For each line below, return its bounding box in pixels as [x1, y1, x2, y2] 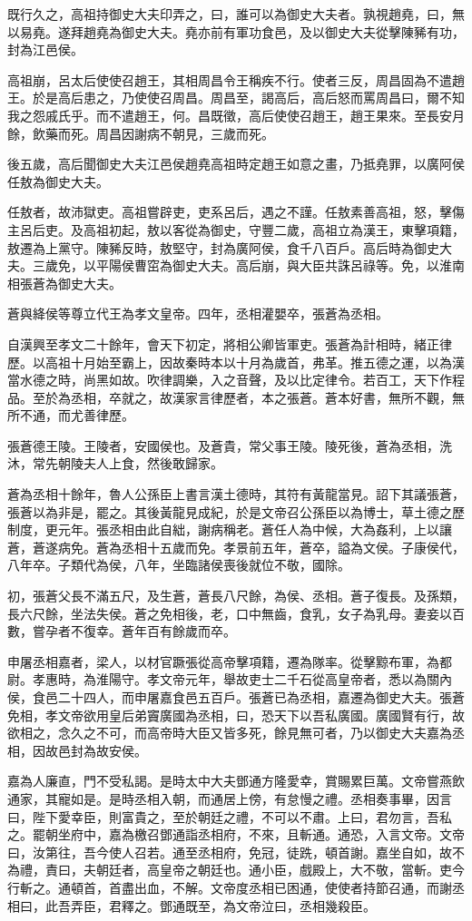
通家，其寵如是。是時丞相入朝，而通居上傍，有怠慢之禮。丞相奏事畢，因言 [7, 789, 452, 808]
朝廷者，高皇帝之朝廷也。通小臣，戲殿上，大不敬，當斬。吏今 [95, 860, 465, 879]
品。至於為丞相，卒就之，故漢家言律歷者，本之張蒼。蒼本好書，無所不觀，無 [7, 387, 465, 407]
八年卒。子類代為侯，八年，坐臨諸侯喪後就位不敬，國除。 [7, 555, 350, 574]
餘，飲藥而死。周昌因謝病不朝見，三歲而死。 [7, 123, 274, 142]
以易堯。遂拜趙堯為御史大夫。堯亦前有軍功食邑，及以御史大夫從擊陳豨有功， [7, 22, 465, 41]
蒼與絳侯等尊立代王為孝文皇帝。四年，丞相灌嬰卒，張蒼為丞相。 [7, 304, 388, 323]
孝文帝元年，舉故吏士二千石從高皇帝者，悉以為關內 [146, 670, 452, 689]
